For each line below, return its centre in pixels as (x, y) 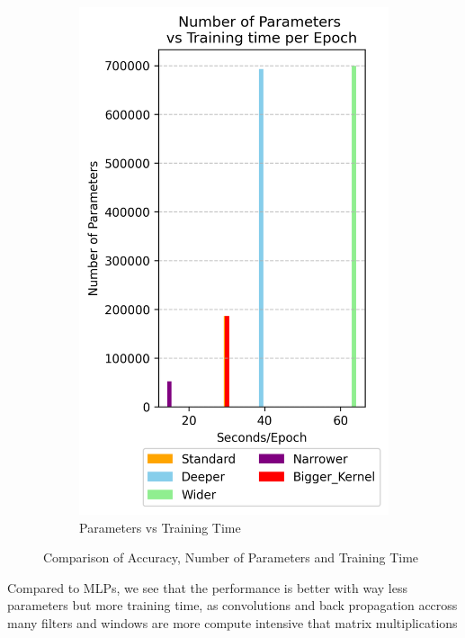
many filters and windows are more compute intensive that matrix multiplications (232, 622)
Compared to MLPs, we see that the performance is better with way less (207, 587)
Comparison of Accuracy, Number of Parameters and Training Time (231, 557)
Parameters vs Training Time (160, 527)
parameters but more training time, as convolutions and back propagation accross (232, 605)
